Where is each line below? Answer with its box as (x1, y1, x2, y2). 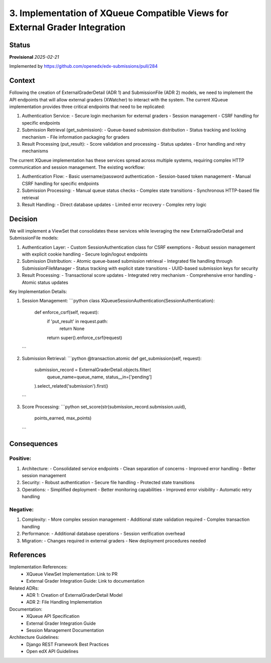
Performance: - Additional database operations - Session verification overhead (22, 530, 185, 537)
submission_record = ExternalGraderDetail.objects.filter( (34, 367, 151, 373)
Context (9, 76, 35, 85)
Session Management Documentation (26, 627, 104, 633)
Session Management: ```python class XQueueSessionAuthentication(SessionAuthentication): (22, 298, 215, 304)
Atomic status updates (22, 279, 69, 285)
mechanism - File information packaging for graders (22, 134, 130, 140)
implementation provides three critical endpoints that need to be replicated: (9, 103, 165, 109)
